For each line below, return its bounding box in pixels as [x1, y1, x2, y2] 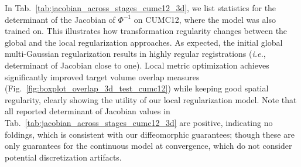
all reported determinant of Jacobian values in [5, 105, 170, 117]
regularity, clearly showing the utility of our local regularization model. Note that [5, 93, 297, 105]
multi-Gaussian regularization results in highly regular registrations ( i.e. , [5, 47, 266, 60]
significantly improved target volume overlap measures [5, 70, 200, 83]
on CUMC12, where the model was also [134, 13, 276, 25]
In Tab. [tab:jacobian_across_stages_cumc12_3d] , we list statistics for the [5, 2, 276, 13]
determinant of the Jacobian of [5, 13, 115, 25]
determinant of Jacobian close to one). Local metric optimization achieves [5, 59, 269, 71]
